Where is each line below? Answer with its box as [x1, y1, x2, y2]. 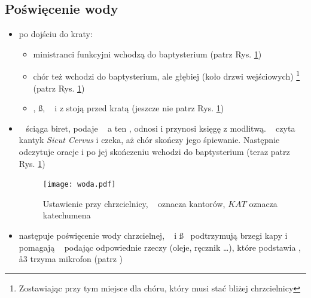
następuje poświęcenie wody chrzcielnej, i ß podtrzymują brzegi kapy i [19, 229, 288, 242]
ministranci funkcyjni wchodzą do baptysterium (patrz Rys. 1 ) [33, 47, 262, 60]
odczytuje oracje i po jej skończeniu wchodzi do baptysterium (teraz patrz [19, 145, 290, 158]
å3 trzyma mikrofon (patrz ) [19, 253, 123, 265]
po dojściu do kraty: [19, 28, 93, 40]
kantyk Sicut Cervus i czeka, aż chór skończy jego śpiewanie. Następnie [19, 133, 280, 146]
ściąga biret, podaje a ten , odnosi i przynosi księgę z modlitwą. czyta [26, 121, 295, 134]
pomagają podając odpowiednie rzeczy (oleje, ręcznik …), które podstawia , [19, 241, 301, 253]
